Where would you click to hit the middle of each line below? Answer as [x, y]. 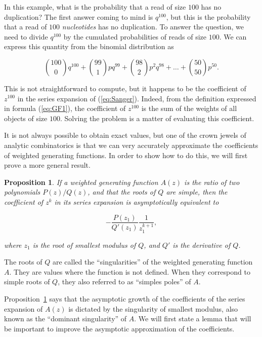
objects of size [26, 118]
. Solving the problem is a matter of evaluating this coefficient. [157, 118]
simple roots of [27, 282]
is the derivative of [202, 245]
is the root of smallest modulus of [84, 245]
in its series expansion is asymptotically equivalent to [137, 201]
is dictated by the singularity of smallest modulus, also [153, 308]
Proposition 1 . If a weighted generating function [81, 182]
